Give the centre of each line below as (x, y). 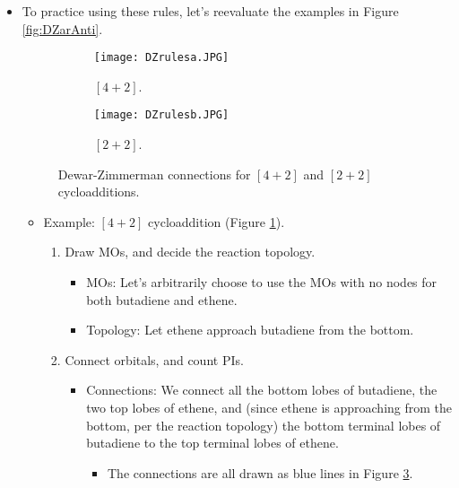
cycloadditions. (99, 192)
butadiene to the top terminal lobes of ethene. (212, 443)
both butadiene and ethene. (162, 299)
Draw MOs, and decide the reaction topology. (190, 252)
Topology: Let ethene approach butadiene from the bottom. (250, 330)
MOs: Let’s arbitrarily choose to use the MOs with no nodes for (262, 282)
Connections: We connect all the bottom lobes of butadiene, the (262, 390)
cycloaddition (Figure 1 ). (217, 221)
